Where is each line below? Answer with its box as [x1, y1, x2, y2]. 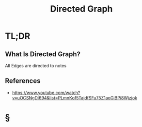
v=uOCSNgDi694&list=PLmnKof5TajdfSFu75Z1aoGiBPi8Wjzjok [12, 95, 138, 100]
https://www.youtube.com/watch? [12, 90, 80, 95]
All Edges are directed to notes [5, 63, 67, 68]
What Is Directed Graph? [5, 50, 81, 58]
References [5, 77, 41, 85]
